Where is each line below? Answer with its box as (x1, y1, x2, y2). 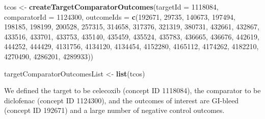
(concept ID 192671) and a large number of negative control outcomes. (4, 105, 225, 115)
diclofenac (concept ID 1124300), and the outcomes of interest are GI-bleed (4, 95, 239, 105)
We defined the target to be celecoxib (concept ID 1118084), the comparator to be (4, 85, 261, 96)
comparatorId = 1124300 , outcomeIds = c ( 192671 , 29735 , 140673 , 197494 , (4, 11, 235, 22)
